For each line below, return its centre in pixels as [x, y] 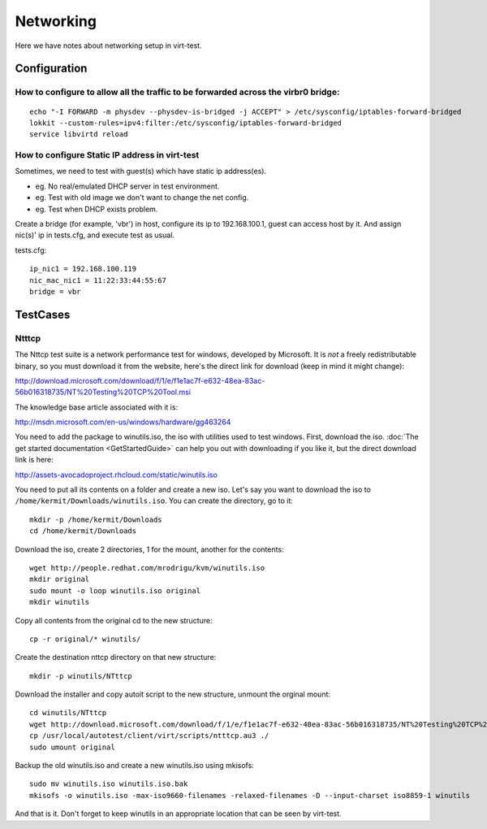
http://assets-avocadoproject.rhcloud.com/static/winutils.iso [116, 475]
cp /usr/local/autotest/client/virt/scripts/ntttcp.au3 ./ [149, 736]
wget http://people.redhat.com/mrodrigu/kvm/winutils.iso [147, 568]
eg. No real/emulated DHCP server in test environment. [127, 186]
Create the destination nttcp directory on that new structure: [116, 658]
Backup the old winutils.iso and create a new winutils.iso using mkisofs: [135, 766]
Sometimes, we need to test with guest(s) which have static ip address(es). [141, 171]
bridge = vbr [55, 291]
